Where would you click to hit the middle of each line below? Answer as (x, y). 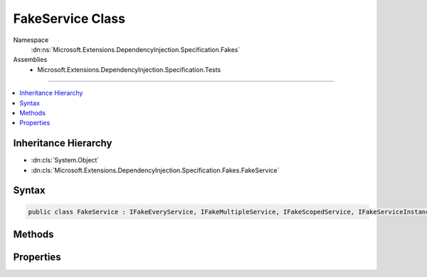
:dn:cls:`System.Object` (65, 160)
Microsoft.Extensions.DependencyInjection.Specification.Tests (129, 69)
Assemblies (30, 60)
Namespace (31, 40)
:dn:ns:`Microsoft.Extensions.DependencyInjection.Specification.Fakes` (136, 49)
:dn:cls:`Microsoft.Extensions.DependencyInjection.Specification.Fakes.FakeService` (155, 170)
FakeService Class (69, 19)
